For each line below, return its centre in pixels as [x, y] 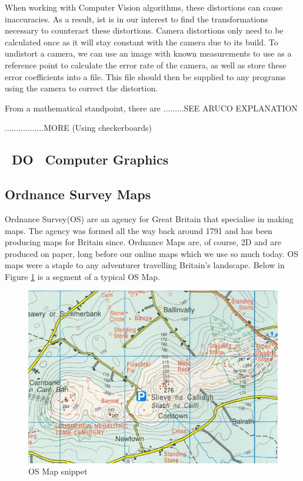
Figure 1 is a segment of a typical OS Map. [83, 276]
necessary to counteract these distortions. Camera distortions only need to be [144, 30]
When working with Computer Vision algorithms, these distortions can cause [144, 7]
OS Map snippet [58, 471]
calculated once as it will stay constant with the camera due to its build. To [141, 42]
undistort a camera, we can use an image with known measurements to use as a [148, 53]
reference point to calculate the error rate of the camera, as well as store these [146, 65]
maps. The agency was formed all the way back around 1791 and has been [139, 230]
